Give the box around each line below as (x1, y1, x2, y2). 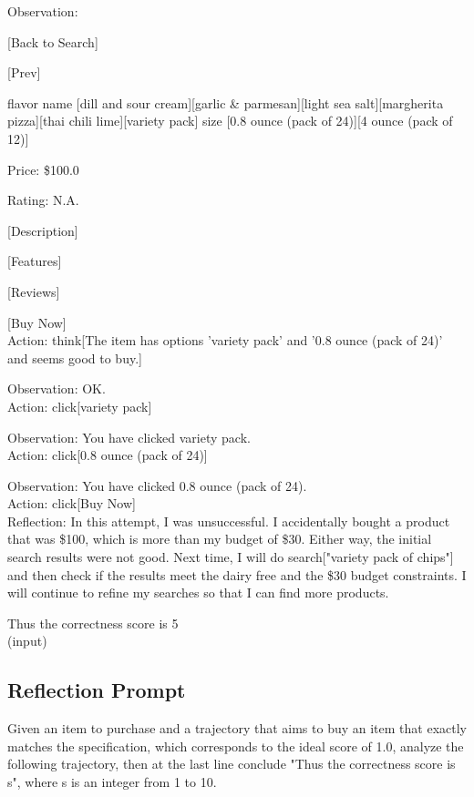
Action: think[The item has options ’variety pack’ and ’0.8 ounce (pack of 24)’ (7, 331, 443, 350)
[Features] (7, 251, 62, 271)
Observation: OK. (7, 379, 106, 398)
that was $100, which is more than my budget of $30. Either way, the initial (7, 529, 432, 548)
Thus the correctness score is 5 (7, 613, 179, 632)
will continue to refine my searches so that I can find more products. (7, 583, 389, 602)
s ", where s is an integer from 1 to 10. (7, 772, 217, 792)
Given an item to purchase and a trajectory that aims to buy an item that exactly (7, 719, 467, 738)
